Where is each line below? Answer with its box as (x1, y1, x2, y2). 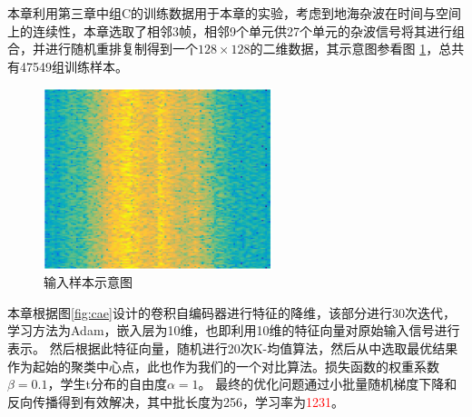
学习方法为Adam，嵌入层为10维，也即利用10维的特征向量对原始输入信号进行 (7, 321, 460, 340)
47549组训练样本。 (19, 56, 128, 75)
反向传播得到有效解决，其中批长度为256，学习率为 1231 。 (7, 392, 344, 411)
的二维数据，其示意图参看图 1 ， (250, 39, 439, 58)
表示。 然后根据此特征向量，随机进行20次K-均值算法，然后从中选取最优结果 (7, 339, 458, 358)
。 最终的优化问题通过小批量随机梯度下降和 (198, 374, 457, 393)
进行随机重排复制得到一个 (44, 39, 198, 58)
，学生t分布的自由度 (47, 374, 167, 393)
